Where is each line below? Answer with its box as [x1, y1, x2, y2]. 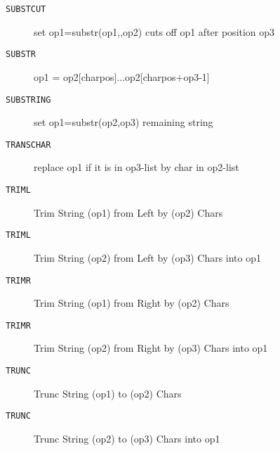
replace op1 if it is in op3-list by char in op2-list [34, 160, 239, 174]
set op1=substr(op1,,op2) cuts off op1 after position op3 [34, 24, 275, 39]
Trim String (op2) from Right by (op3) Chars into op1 [34, 341, 268, 355]
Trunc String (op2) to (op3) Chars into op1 [34, 431, 220, 445]
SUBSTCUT [6, 4, 46, 14]
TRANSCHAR [6, 139, 51, 150]
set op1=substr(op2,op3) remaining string [34, 115, 213, 129]
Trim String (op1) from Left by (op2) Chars [34, 205, 223, 220]
